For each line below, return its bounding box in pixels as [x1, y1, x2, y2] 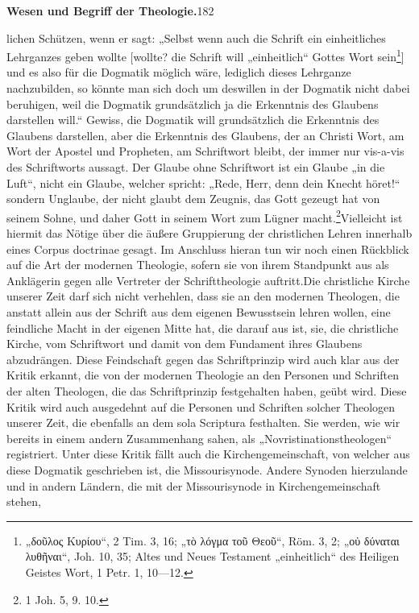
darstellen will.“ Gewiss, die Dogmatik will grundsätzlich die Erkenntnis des [6, 111, 380, 128]
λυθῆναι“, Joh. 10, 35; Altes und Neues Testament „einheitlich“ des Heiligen [25, 548, 400, 565]
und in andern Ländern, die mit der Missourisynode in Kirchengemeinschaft [6, 477, 381, 494]
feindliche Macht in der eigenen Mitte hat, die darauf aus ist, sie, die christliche [6, 319, 399, 336]
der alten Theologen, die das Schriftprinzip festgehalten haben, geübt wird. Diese [6, 382, 407, 399]
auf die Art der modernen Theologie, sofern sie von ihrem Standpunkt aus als [6, 256, 389, 273]
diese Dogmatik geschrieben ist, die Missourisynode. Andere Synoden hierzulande [6, 461, 408, 478]
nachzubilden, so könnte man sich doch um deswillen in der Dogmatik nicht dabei [6, 80, 410, 97]
